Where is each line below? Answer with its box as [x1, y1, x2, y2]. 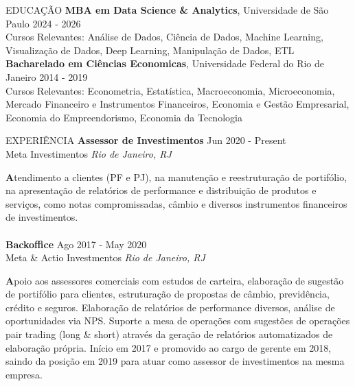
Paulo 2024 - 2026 [5, 16, 81, 30]
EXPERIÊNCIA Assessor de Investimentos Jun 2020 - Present [5, 133, 286, 147]
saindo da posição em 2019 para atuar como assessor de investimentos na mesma [5, 354, 345, 368]
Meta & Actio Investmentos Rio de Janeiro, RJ [5, 250, 205, 265]
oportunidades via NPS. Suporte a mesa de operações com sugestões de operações [5, 313, 350, 328]
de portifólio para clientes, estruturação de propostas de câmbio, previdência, [5, 287, 330, 301]
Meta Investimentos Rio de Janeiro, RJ [5, 146, 172, 160]
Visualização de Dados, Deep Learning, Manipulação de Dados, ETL [5, 43, 295, 57]
